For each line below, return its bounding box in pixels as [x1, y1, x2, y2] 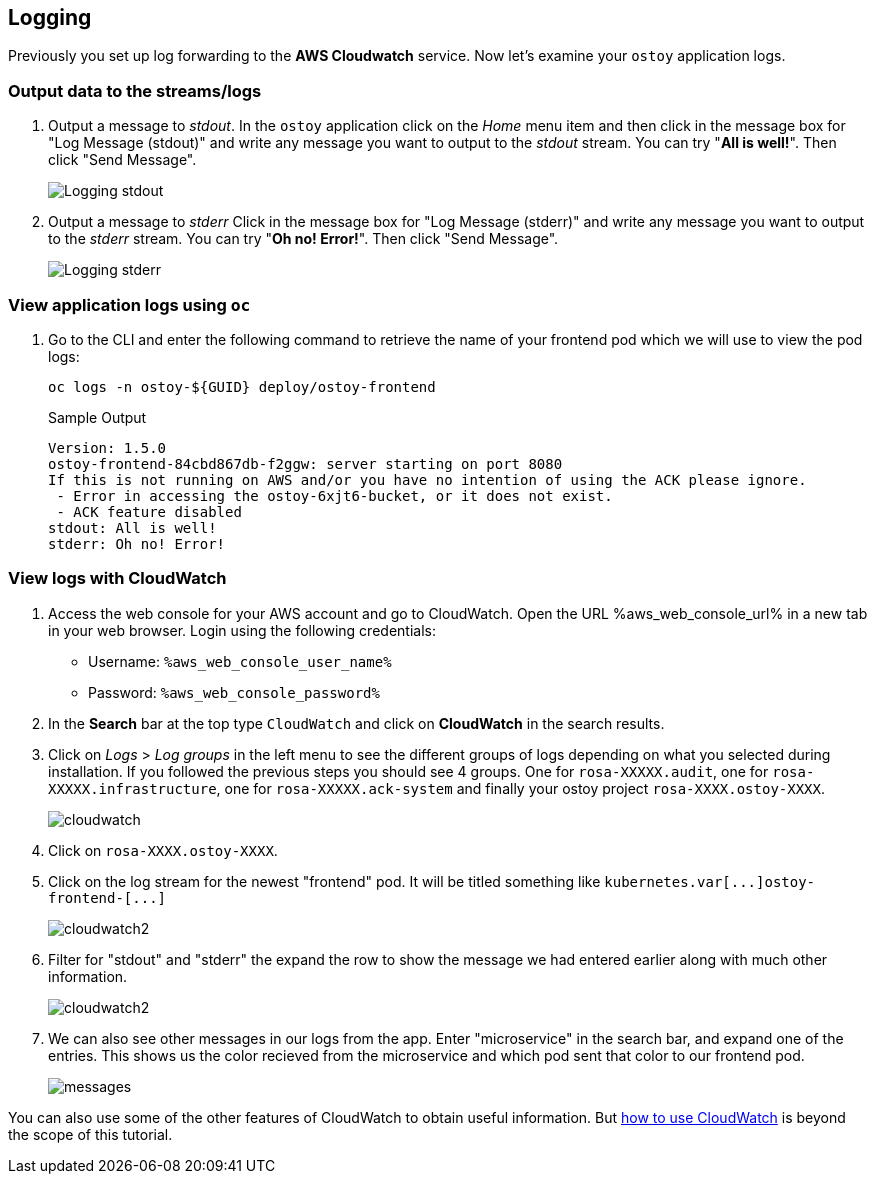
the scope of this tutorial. [8, 1125, 173, 1143]
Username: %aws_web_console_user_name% [88, 652, 392, 670]
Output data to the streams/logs [8, 80, 262, 101]
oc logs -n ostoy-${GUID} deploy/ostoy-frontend [48, 378, 436, 395]
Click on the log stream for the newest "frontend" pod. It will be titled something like [48, 872, 601, 890]
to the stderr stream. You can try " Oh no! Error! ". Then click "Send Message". [48, 230, 559, 248]
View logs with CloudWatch [8, 568, 227, 589]
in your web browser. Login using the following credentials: [48, 621, 436, 639]
